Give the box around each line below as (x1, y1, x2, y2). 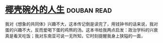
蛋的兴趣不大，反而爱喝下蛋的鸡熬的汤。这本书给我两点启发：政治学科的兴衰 (5, 27, 158, 32)
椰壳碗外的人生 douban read (5, 4, 112, 15)
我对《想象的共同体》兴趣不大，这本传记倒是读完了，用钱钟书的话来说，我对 (5, 21, 158, 27)
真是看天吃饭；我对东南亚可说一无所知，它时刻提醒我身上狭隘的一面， (5, 33, 146, 39)
